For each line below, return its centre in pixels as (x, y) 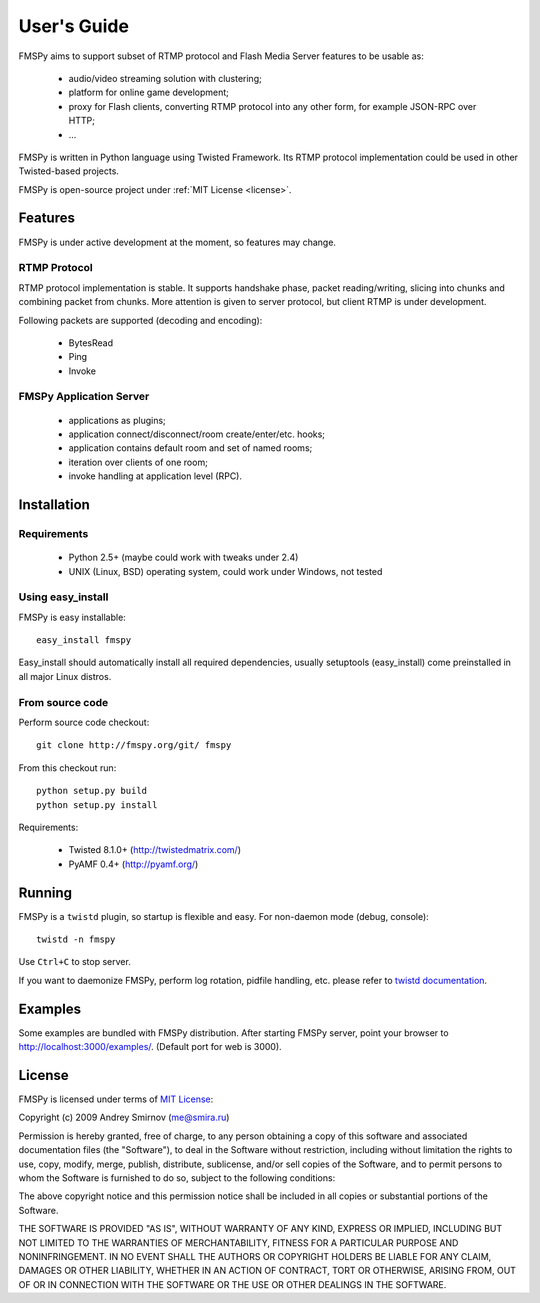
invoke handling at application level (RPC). (155, 476)
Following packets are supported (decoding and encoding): (140, 320)
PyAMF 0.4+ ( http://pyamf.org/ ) (133, 864)
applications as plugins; (117, 420)
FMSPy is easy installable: (72, 617)
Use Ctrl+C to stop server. (75, 962)
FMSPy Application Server (84, 397)
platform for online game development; (148, 92)
